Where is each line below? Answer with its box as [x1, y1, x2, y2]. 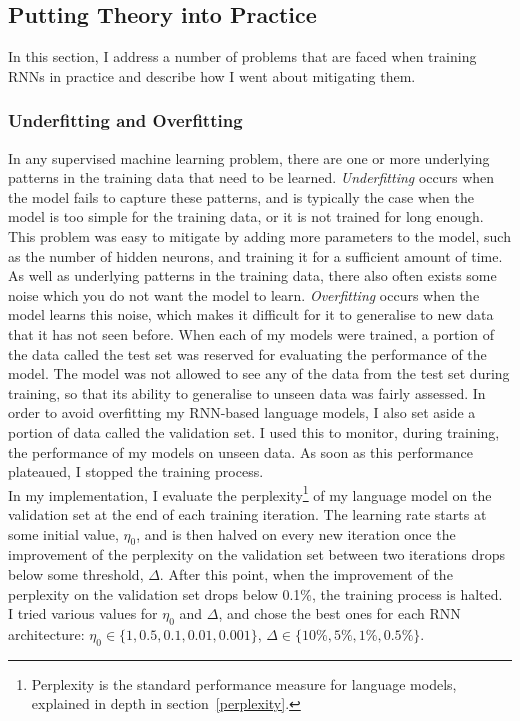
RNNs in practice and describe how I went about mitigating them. [8, 65, 416, 86]
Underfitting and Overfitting [8, 108, 243, 133]
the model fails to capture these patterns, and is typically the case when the [8, 186, 474, 207]
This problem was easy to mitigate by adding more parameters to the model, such [8, 225, 511, 246]
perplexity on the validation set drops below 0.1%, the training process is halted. [8, 583, 503, 604]
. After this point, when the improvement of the [159, 563, 453, 584]
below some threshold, [8, 563, 144, 584]
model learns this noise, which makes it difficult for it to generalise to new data [8, 304, 494, 325]
